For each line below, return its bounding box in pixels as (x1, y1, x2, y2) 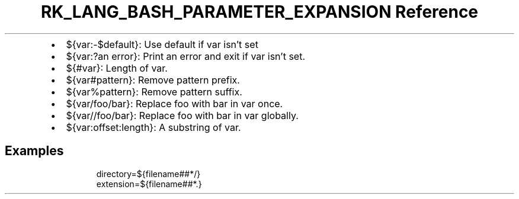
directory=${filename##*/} (96, 168, 201, 179)
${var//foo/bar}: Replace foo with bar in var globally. (66, 109, 299, 121)
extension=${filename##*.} (96, 178, 202, 189)
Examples (5, 143, 64, 159)
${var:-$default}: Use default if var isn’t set (66, 38, 258, 50)
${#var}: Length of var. (66, 62, 168, 74)
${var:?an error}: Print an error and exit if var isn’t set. (66, 50, 306, 62)
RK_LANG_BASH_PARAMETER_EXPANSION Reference (40, 2, 479, 22)
